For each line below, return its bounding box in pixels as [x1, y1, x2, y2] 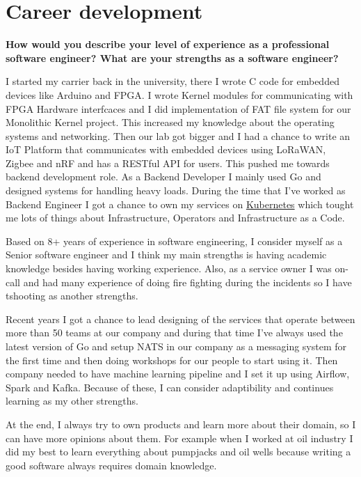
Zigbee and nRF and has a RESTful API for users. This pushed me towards [6, 155, 330, 170]
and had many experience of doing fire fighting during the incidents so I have [23, 274, 352, 289]
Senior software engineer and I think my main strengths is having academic [6, 247, 327, 262]
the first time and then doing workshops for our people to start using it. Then [6, 352, 338, 367]
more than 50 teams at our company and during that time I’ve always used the [6, 325, 343, 340]
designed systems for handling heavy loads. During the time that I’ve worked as [6, 183, 346, 198]
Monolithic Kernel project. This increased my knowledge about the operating [6, 115, 335, 130]
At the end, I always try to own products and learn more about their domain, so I [6, 416, 356, 431]
